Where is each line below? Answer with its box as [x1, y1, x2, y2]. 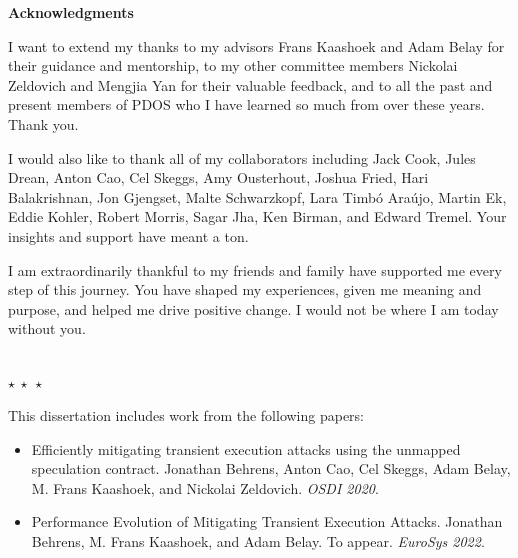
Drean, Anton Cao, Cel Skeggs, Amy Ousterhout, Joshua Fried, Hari [8, 167, 429, 188]
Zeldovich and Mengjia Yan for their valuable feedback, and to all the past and [8, 74, 493, 95]
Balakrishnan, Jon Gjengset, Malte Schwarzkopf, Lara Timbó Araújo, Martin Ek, [8, 186, 507, 207]
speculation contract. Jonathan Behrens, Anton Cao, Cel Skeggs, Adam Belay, [31, 458, 511, 479]
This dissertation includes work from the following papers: [8, 405, 365, 426]
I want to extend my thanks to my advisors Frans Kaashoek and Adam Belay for [8, 35, 505, 56]
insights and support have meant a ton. [8, 225, 249, 246]
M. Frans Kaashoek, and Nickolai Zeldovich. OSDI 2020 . [31, 477, 379, 498]
